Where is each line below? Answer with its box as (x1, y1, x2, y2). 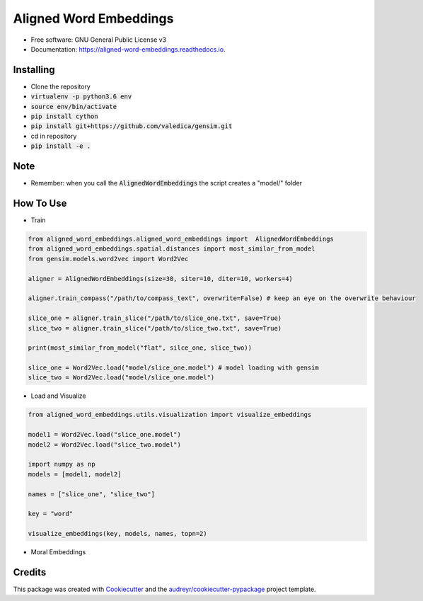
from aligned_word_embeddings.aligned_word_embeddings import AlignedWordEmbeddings (28, 234, 334, 243)
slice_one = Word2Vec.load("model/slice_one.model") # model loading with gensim (28, 364, 320, 372)
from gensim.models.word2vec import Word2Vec (28, 255, 189, 263)
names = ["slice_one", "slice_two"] (28, 490, 156, 498)
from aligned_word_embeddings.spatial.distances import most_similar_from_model (28, 245, 315, 253)
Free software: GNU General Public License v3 (30, 35, 167, 44)
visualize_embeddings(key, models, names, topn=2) (28, 530, 208, 538)
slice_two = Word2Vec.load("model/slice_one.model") (28, 374, 215, 382)
